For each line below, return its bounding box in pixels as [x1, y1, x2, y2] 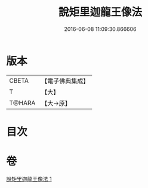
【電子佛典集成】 [41, 77, 90, 85]
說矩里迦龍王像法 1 [6, 175, 52, 182]
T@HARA [9, 99, 36, 107]
